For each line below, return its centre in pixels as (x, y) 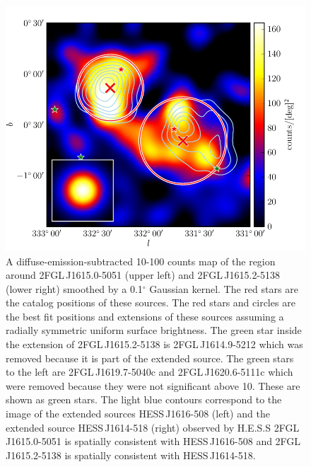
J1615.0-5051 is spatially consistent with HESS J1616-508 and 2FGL (153, 441)
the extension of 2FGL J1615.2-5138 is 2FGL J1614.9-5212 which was (154, 344)
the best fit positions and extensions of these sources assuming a (145, 316)
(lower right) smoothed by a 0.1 (74, 288)
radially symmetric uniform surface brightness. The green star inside (154, 330)
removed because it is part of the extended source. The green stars (150, 358)
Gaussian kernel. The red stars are (224, 288)
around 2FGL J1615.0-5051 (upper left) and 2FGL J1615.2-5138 (143, 275)
